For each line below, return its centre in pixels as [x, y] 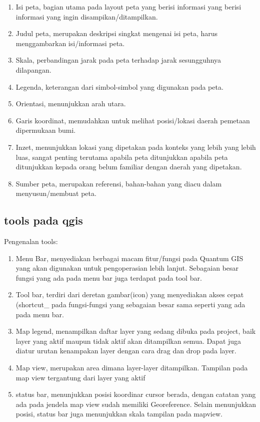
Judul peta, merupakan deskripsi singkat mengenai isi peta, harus [117, 33]
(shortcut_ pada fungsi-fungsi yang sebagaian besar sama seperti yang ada [130, 304]
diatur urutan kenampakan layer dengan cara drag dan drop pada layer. [126, 351]
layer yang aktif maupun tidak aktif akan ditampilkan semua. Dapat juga [128, 341]
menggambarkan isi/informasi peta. [70, 43]
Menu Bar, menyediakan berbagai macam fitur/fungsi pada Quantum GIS [129, 258]
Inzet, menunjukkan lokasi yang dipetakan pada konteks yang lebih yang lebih [136, 147]
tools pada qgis [43, 220]
